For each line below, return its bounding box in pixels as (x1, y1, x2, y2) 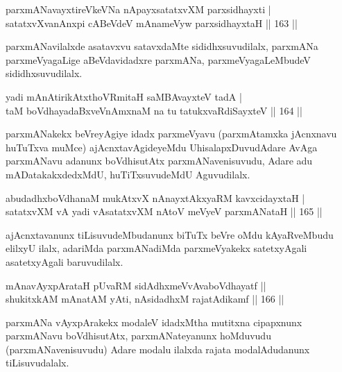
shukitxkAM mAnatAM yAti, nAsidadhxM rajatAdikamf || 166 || (6, 291, 284, 306)
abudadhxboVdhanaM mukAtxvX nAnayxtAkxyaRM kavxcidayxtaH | (6, 190, 305, 205)
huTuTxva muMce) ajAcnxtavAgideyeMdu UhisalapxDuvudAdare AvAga (6, 139, 318, 154)
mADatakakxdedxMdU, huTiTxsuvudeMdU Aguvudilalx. (6, 167, 250, 181)
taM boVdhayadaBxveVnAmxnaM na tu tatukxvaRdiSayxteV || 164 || (6, 103, 302, 117)
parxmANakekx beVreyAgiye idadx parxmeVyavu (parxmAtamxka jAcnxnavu (6, 126, 337, 141)
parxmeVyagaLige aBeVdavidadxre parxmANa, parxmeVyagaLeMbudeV (6, 52, 311, 67)
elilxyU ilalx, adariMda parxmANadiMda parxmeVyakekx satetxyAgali (6, 241, 307, 255)
